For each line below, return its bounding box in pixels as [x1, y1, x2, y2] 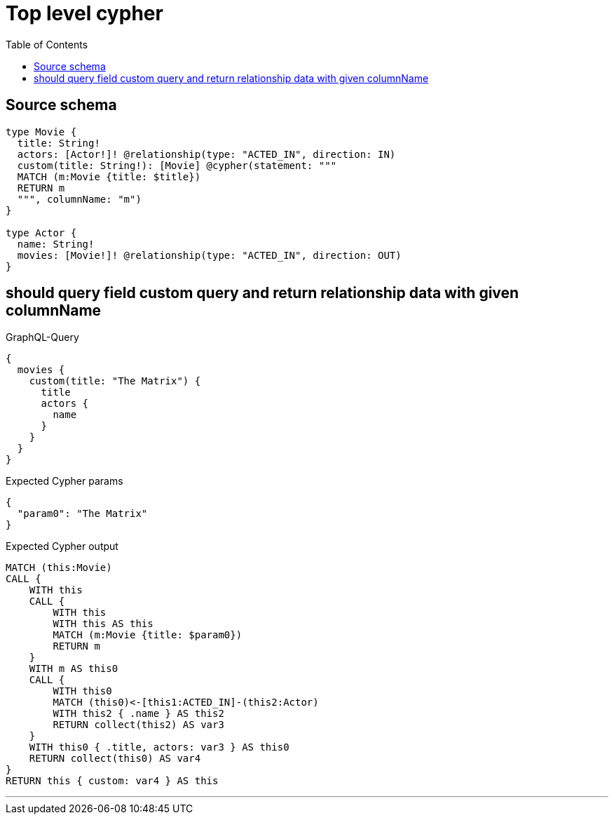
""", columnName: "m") [17, 193, 142, 205]
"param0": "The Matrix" [17, 508, 148, 520]
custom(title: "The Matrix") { [29, 375, 201, 387]
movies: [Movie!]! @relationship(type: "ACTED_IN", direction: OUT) [17, 249, 402, 261]
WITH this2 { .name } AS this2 [53, 708, 224, 720]
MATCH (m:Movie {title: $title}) [17, 170, 201, 182]
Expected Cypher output [6, 540, 118, 553]
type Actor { [6, 227, 77, 238]
